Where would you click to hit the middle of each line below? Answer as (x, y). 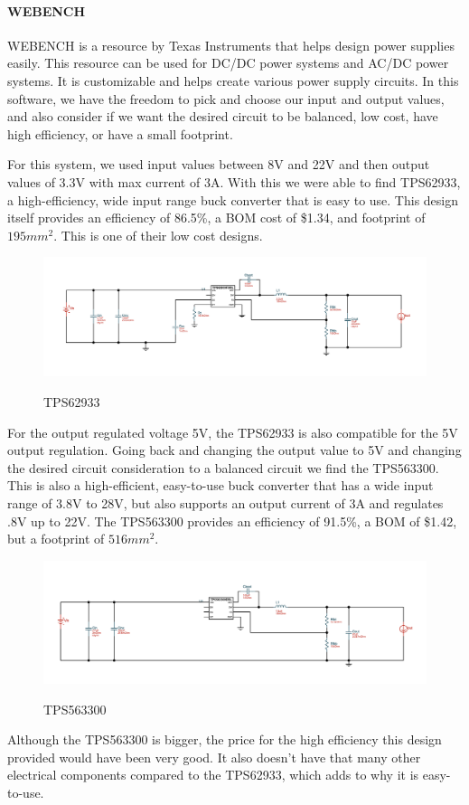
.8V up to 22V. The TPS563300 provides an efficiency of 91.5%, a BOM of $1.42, (232, 521)
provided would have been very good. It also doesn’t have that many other (214, 757)
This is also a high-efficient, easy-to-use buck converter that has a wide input (220, 485)
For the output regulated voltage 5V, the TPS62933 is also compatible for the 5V (233, 432)
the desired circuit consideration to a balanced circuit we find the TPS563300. (223, 467)
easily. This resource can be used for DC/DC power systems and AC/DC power (228, 63)
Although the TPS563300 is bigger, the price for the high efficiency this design (225, 739)
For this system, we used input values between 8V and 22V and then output (219, 164)
